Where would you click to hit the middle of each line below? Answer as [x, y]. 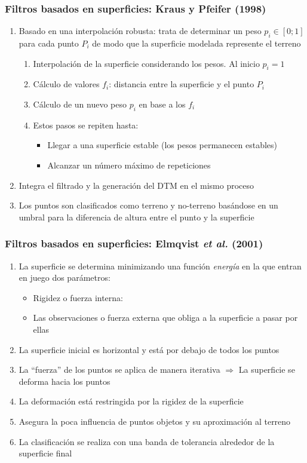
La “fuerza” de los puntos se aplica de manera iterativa [119, 370]
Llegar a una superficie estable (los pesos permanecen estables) [162, 145]
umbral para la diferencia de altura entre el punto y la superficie [136, 217]
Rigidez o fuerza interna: [78, 297]
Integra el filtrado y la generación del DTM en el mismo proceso [136, 185]
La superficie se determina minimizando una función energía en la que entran [160, 266]
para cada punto [49, 43]
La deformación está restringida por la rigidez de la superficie [131, 401]
